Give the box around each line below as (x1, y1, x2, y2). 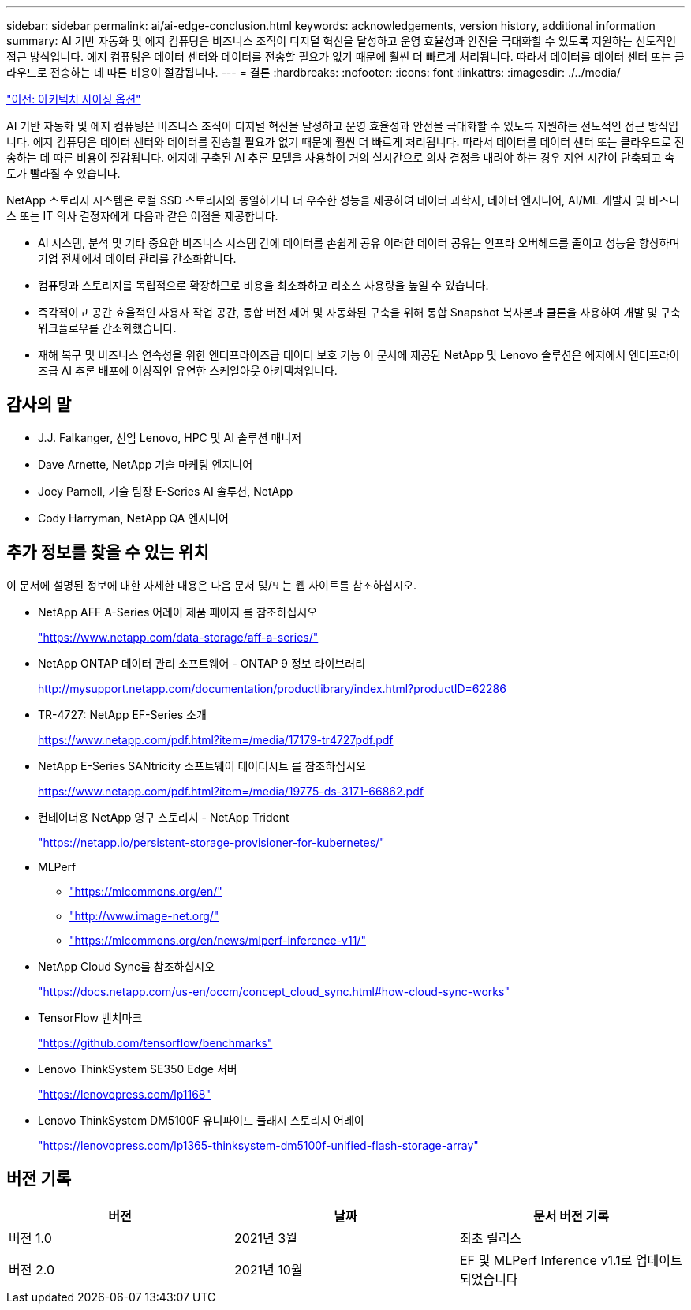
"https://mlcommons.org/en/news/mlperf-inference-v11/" (69, 933, 366, 947)
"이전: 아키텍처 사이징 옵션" (6, 92, 141, 106)
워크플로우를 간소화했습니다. (38, 321, 177, 335)
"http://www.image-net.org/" (69, 908, 219, 923)
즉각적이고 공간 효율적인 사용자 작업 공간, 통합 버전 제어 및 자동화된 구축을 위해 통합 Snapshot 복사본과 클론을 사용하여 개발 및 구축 (38, 305, 681, 319)
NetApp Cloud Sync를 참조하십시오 (38, 959, 215, 973)
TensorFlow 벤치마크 (38, 1010, 143, 1024)
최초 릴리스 (459, 1230, 522, 1246)
